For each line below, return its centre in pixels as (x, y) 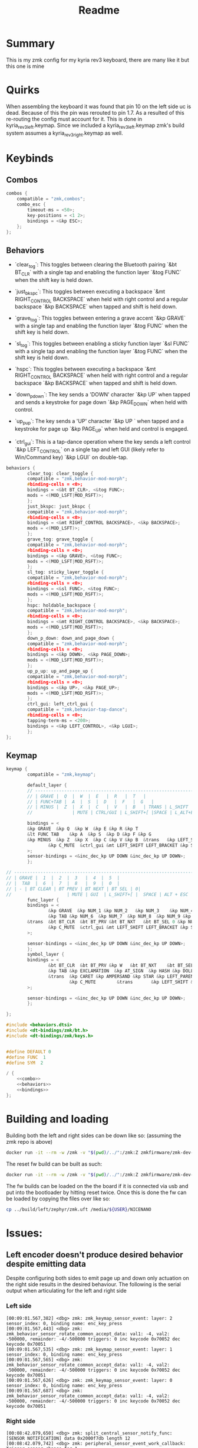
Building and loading (57, 1119)
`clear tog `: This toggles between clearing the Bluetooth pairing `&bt (96, 265)
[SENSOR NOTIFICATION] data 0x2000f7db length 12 (68, 1438)
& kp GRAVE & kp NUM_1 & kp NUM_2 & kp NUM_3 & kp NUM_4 (121, 911)
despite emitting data (46, 1264)
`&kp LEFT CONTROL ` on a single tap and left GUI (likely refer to (90, 450)
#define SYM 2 (25, 1063)
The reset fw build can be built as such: (54, 1164)
